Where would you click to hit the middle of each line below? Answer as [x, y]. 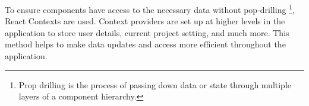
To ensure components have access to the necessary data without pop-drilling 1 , [150, 9]
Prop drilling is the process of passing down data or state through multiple [155, 84]
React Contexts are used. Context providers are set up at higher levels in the [145, 21]
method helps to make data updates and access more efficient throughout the [145, 44]
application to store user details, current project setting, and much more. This [147, 32]
